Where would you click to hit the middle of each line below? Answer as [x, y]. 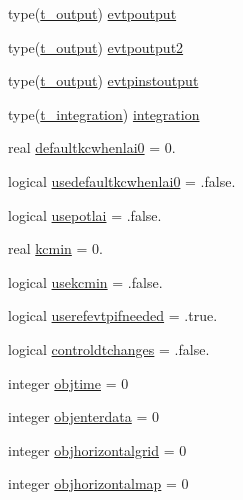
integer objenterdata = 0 [83, 416]
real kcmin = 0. [55, 248]
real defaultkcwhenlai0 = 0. [92, 147]
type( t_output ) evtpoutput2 [96, 46]
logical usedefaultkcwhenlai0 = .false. [122, 180]
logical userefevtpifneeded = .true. [113, 315]
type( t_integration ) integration [104, 113]
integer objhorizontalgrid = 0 [97, 449]
